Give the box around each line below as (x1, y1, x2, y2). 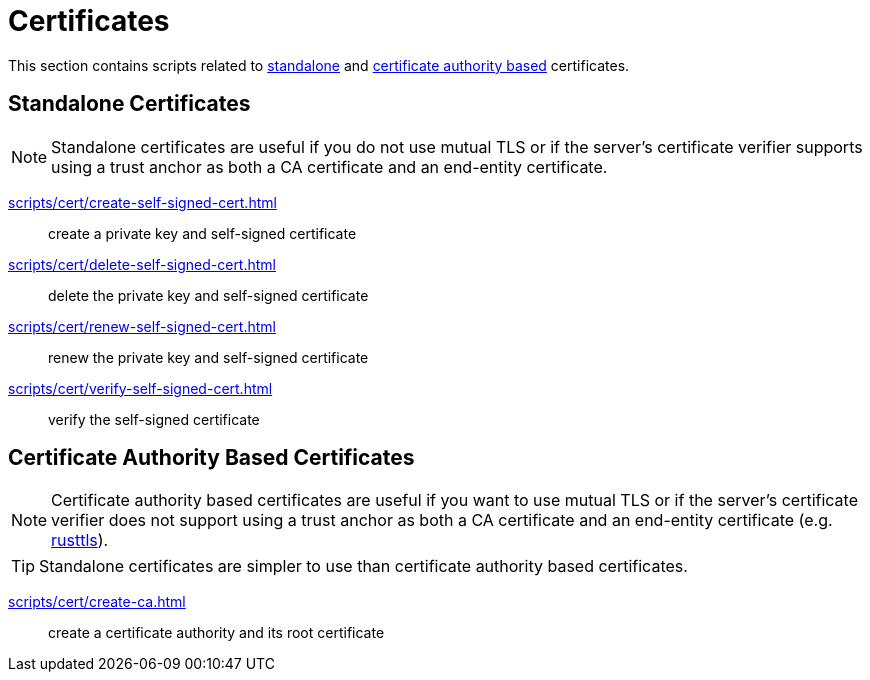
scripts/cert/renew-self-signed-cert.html (8, 317, 276, 335)
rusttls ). (51, 530, 109, 551)
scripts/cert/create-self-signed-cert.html (8, 193, 277, 211)
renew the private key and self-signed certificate (48, 348, 369, 366)
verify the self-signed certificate (48, 410, 260, 428)
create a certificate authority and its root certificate (48, 624, 385, 642)
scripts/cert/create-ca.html (8, 593, 186, 611)
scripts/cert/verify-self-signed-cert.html (8, 379, 273, 397)
